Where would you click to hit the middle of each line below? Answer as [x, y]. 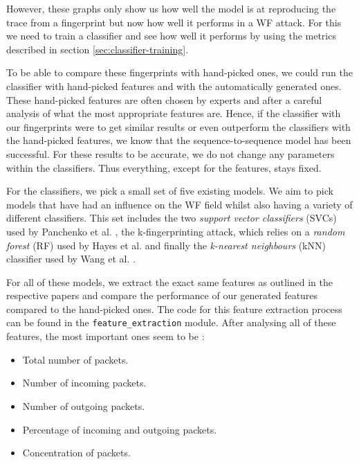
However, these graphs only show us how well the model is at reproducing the [171, 8]
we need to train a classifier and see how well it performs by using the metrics [171, 36]
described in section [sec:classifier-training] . [98, 49]
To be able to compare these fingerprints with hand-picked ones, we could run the [179, 72]
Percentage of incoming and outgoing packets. [120, 429]
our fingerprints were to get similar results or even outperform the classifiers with [178, 126]
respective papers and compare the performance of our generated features [162, 295]
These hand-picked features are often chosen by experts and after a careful [164, 99]
